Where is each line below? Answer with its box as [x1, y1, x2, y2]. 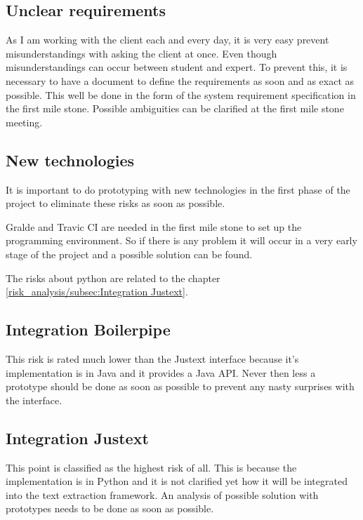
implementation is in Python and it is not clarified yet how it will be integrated [6, 474, 348, 488]
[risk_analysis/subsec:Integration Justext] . [6, 284, 188, 299]
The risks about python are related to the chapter [6, 270, 220, 285]
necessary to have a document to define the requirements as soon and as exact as [6, 73, 355, 88]
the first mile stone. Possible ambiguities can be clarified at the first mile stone [6, 101, 344, 116]
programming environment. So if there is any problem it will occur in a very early [6, 233, 357, 248]
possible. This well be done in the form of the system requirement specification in [6, 87, 356, 102]
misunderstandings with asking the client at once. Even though [6, 46, 277, 60]
